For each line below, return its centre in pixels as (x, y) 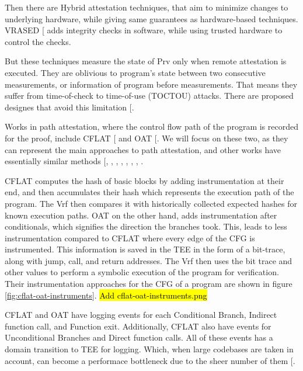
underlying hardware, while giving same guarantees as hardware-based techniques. (151, 18)
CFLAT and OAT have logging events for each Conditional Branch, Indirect (141, 315)
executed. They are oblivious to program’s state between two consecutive (135, 72)
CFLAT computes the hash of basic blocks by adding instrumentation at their (144, 180)
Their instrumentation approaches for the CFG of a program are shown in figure (149, 284)
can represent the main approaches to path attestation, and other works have (143, 149)
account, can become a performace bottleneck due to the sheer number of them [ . (150, 360)
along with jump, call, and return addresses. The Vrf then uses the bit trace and (149, 260)
